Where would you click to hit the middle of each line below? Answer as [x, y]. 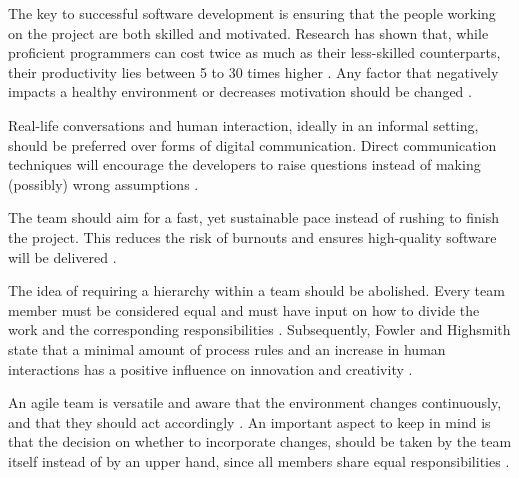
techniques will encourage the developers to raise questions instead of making [244, 164]
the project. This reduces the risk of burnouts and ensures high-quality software [252, 236]
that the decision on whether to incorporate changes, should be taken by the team [260, 441]
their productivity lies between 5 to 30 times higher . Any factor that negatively [253, 71]
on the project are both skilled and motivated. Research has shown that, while [248, 32]
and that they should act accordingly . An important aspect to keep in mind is [249, 421]
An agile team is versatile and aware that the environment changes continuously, [255, 402]
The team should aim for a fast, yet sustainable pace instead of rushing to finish [254, 217]
